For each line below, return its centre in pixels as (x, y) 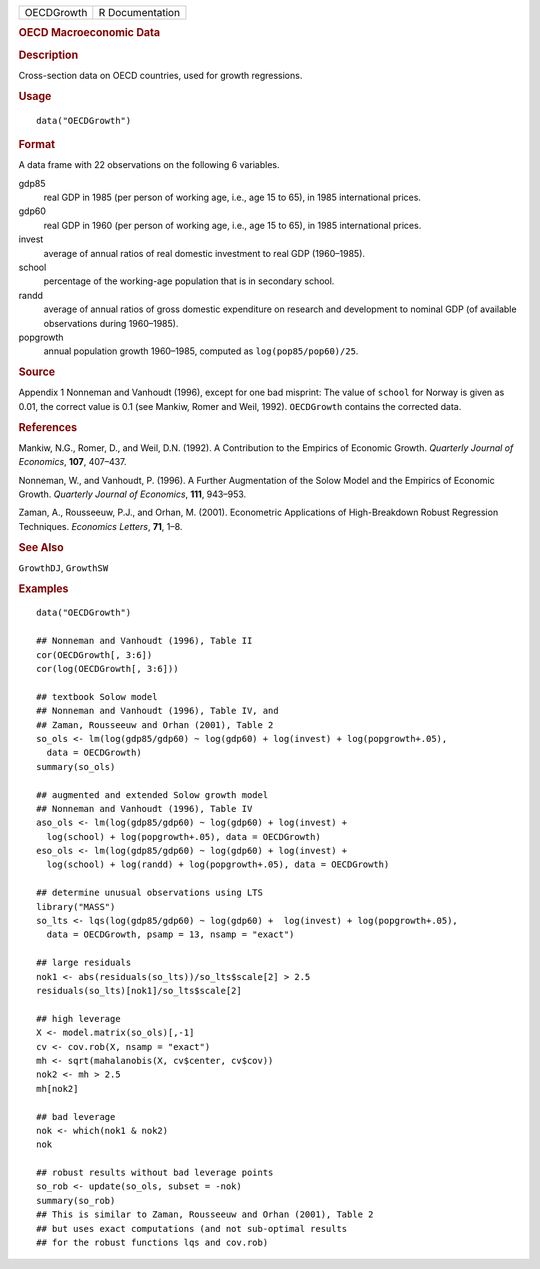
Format (36, 144)
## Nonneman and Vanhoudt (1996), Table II (144, 641)
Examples (43, 588)
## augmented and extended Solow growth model (152, 794)
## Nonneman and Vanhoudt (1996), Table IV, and (157, 711)
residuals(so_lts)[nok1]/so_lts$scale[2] (139, 990)
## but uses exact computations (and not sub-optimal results (192, 1228)
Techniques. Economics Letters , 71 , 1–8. (100, 526)
